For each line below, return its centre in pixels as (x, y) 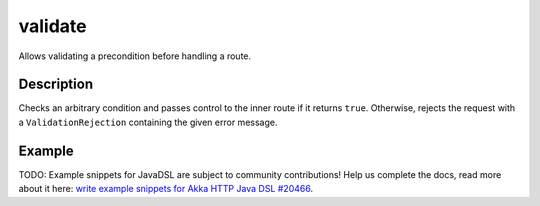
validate (52, 26)
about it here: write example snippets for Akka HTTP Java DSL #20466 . (166, 189)
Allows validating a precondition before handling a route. (135, 56)
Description (56, 84)
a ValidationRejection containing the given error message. (148, 122)
